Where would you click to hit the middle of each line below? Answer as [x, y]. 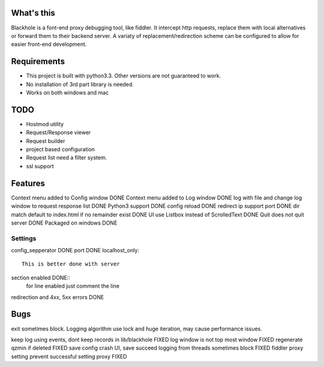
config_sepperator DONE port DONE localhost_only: [75, 250]
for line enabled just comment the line [73, 286]
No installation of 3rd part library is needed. [80, 84]
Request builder [46, 141]
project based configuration [61, 150]
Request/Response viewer [58, 133]
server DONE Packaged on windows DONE [64, 223]
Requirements [38, 62]
